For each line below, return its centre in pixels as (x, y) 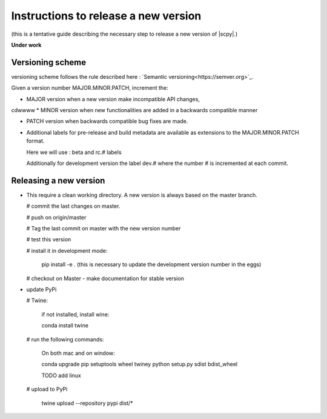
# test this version (49, 240)
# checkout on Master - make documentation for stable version (105, 278)
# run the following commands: (65, 339)
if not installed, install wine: (75, 314)
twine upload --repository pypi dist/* (87, 403)
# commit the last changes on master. (73, 206)
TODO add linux (61, 375)
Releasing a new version (58, 180)
